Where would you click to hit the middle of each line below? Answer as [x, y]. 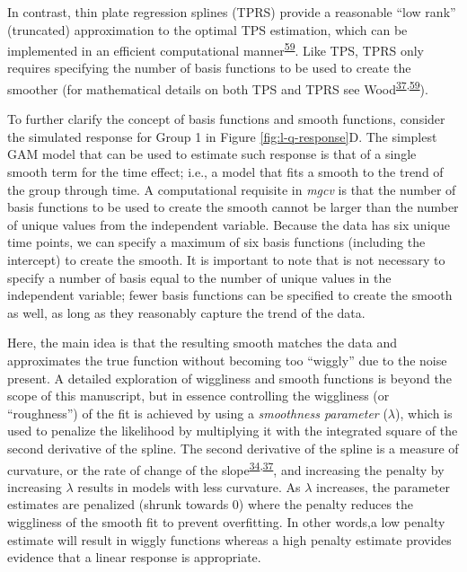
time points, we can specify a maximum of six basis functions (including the [216, 242]
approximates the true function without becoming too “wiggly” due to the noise [227, 360]
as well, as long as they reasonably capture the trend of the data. [186, 312]
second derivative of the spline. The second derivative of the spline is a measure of [233, 448]
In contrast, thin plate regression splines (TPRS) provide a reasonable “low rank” [232, 12]
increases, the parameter [383, 486]
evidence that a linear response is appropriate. [134, 557]
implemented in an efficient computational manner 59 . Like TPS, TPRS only [216, 49]
